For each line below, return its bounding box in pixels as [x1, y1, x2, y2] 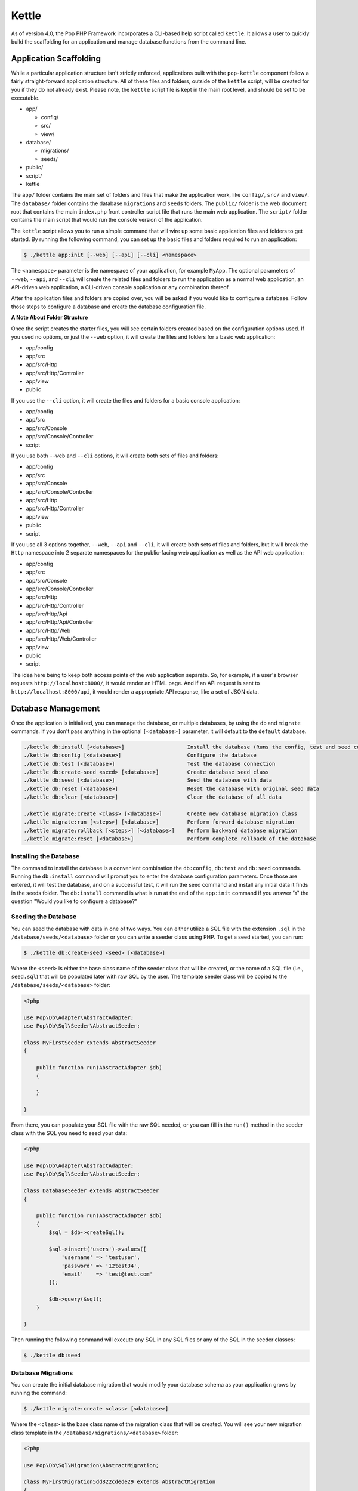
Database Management [11, 704, 100, 714]
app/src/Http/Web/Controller [26, 635, 97, 642]
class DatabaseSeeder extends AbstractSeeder [23, 1187, 159, 1194]
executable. [11, 94, 40, 101]
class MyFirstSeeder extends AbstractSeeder [23, 1039, 156, 1046]
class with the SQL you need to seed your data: [11, 1130, 128, 1137]
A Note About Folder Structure [11, 314, 88, 321]
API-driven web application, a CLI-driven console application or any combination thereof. [11, 284, 230, 291]
